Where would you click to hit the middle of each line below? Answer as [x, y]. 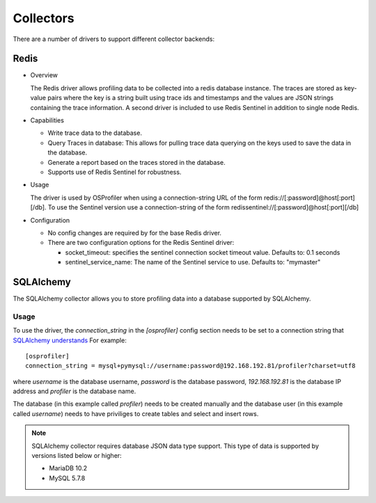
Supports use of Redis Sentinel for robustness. [115, 172]
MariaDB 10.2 [68, 468]
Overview [44, 75]
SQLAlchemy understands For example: [70, 340]
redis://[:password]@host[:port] [309, 198]
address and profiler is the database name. [75, 391]
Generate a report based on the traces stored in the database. [136, 162]
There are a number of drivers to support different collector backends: [114, 39]
